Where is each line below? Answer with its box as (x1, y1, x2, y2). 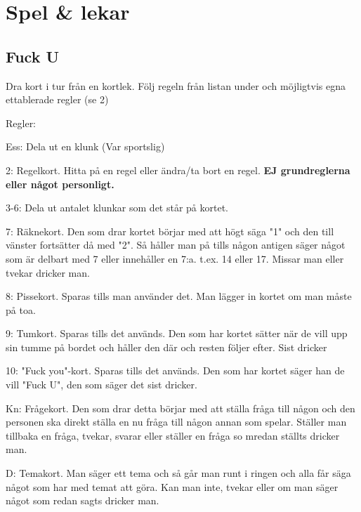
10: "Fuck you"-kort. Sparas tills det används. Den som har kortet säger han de (6, 363, 345, 378)
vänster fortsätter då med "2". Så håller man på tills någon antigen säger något (6, 237, 346, 252)
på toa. (6, 302, 36, 317)
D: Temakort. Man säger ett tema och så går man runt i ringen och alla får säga (6, 466, 351, 480)
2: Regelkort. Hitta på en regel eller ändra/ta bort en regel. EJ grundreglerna (6, 162, 350, 177)
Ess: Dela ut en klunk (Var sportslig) (6, 139, 165, 154)
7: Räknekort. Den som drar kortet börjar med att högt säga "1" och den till (6, 223, 334, 238)
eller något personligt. (6, 176, 114, 191)
